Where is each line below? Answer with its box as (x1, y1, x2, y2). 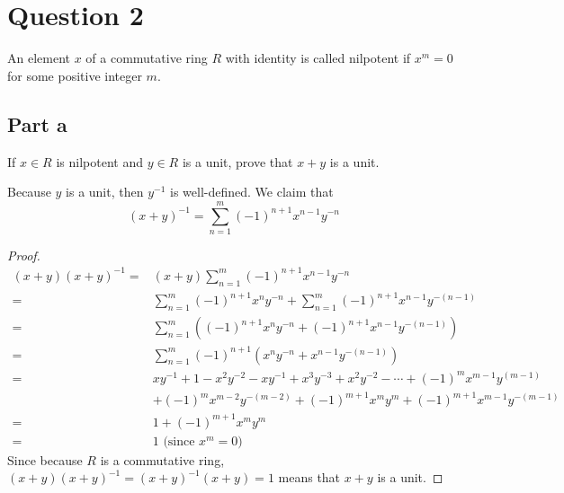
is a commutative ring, (100, 450, 225, 469)
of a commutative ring (85, 48, 208, 67)
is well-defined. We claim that (170, 182, 334, 201)
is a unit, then (66, 182, 144, 201)
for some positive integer (7, 66, 142, 84)
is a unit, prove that (182, 152, 293, 171)
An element (7, 48, 70, 67)
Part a (7, 110, 67, 137)
